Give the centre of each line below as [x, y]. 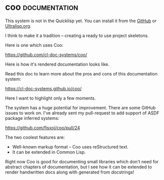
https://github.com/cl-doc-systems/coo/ [46, 54]
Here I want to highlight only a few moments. [50, 98]
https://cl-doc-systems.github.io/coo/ [44, 88]
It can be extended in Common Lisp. [49, 152]
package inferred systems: [32, 118]
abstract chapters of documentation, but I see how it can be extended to [79, 167]
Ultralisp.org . [18, 26]
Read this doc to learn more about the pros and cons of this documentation [81, 73]
